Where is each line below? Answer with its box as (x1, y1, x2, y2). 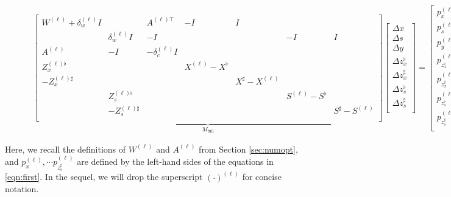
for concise (242, 170, 282, 183)
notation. (5, 182, 39, 195)
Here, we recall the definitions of (5, 142, 126, 155)
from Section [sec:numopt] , (199, 142, 298, 155)
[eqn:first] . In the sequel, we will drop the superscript (5, 170, 203, 183)
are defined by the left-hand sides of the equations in (77, 155, 274, 168)
